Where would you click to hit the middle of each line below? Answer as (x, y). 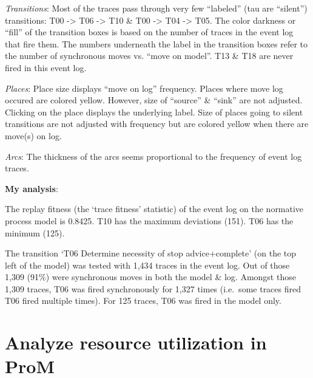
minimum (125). (35, 232)
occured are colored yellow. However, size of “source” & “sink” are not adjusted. (154, 100)
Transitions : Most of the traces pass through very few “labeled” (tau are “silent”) (156, 8)
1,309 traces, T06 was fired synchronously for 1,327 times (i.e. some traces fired (153, 288)
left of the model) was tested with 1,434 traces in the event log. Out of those (147, 265)
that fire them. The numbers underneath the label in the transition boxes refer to (156, 43)
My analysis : (32, 188)
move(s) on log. (33, 135)
